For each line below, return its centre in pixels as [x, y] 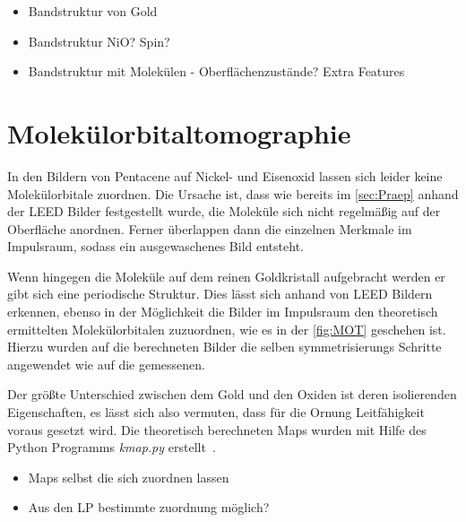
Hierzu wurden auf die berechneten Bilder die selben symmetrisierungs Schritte [224, 347]
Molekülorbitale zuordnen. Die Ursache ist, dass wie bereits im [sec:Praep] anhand [233, 193]
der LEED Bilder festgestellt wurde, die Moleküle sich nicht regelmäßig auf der [224, 211]
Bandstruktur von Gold [93, 11]
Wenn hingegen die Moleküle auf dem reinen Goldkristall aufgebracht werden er [226, 276]
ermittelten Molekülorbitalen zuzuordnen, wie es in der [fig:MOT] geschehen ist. [227, 329]
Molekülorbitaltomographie [179, 132]
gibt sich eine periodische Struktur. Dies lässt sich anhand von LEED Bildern [220, 294]
